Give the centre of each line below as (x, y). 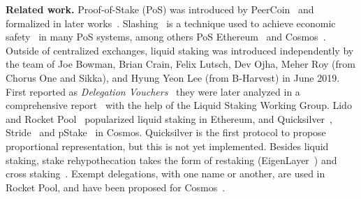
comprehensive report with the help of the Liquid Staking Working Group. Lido (179, 105)
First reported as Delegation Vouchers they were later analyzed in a (153, 91)
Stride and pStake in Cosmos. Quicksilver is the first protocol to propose (166, 132)
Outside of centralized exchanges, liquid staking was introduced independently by (180, 50)
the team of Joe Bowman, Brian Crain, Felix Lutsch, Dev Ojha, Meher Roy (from (180, 64)
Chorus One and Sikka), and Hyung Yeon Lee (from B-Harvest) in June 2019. (173, 77)
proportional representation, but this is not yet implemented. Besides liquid (167, 146)
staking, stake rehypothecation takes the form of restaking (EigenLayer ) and (171, 160)
